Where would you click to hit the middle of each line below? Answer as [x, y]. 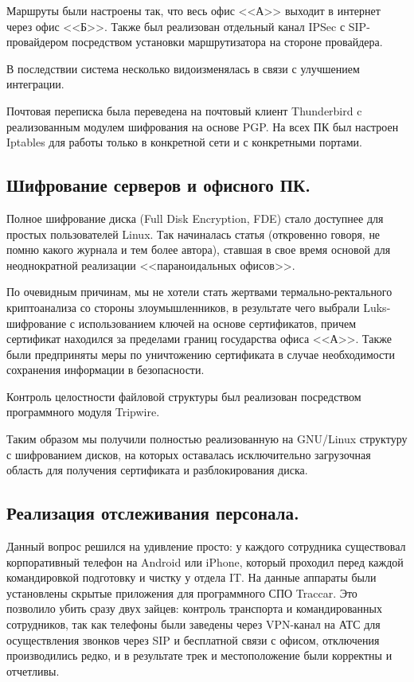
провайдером [37, 42]
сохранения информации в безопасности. [105, 370]
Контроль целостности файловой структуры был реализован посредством [184, 396]
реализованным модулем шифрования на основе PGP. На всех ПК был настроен [203, 126]
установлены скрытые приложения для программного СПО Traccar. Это [182, 592]
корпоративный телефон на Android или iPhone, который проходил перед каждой [205, 561]
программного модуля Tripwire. [83, 412]
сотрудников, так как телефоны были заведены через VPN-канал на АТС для [193, 624]
